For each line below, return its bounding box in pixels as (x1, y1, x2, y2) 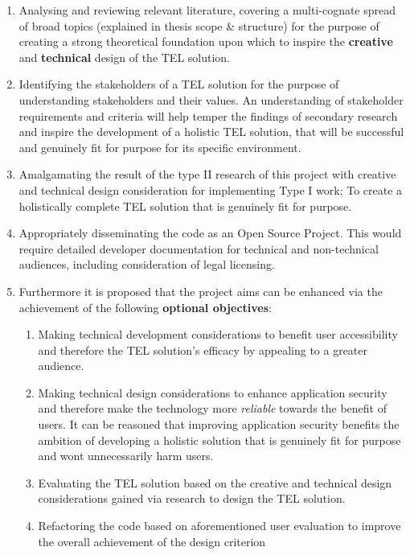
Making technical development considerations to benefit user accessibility (38, 326, 398, 343)
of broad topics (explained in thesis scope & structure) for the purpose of (18, 17, 379, 34)
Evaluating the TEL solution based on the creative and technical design (38, 474, 392, 491)
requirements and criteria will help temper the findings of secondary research (18, 107, 398, 124)
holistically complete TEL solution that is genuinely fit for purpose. (18, 197, 352, 214)
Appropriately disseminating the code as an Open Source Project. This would (18, 224, 402, 241)
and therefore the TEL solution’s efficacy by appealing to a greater (38, 341, 368, 358)
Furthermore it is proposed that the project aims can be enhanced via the (18, 282, 383, 299)
